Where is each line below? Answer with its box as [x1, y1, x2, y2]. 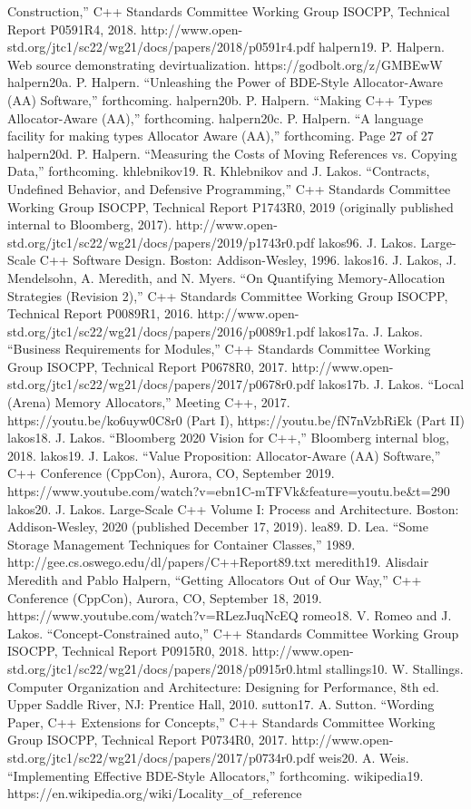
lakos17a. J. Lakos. [319, 321, 423, 340]
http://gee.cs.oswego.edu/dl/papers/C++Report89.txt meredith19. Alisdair [7, 552, 429, 571]
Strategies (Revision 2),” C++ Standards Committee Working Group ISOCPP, [7, 286, 448, 305]
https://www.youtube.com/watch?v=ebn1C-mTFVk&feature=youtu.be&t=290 [7, 482, 450, 501]
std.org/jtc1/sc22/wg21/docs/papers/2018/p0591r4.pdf [7, 37, 315, 56]
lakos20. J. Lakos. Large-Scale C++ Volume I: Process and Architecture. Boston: [7, 499, 459, 518]
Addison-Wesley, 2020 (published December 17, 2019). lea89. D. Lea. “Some [7, 517, 429, 536]
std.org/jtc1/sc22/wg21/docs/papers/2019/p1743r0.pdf [7, 232, 315, 251]
